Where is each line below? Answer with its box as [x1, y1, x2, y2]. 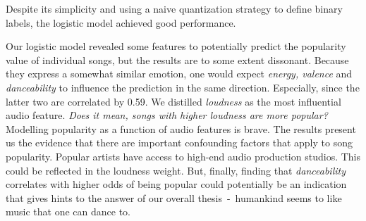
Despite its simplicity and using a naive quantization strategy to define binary [6, 1, 343, 15]
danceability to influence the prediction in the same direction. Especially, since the [6, 80, 360, 94]
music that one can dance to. [6, 204, 131, 219]
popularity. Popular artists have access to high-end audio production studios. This [6, 149, 361, 163]
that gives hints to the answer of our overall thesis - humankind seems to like [6, 190, 342, 205]
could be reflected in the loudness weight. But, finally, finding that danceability [6, 163, 346, 177]
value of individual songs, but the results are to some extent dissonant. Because [6, 52, 349, 67]
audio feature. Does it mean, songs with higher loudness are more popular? [6, 108, 328, 122]
